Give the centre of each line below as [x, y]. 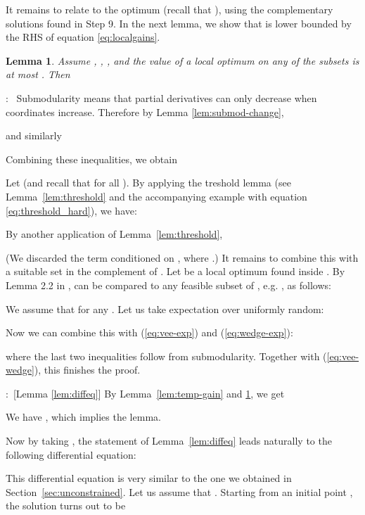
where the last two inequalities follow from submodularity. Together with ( [166, 356]
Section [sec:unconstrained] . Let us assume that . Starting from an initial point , [179, 491]
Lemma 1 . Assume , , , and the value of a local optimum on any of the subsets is [182, 60]
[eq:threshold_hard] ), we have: [71, 210]
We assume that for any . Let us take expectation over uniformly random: [165, 309]
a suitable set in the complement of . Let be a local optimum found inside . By [175, 271]
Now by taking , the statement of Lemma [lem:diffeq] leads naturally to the [169, 441]
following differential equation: [71, 454]
